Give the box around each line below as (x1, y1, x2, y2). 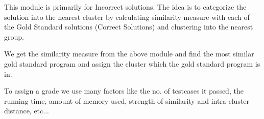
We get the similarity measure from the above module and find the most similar (4, 48, 254, 59)
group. (4, 31, 24, 42)
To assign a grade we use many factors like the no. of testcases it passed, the (4, 85, 244, 96)
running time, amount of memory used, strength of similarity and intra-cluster (4, 95, 250, 106)
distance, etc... (4, 105, 49, 116)
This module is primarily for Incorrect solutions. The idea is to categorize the (4, 2, 247, 12)
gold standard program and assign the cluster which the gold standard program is (4, 58, 260, 69)
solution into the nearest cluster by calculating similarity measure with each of (4, 11, 250, 22)
